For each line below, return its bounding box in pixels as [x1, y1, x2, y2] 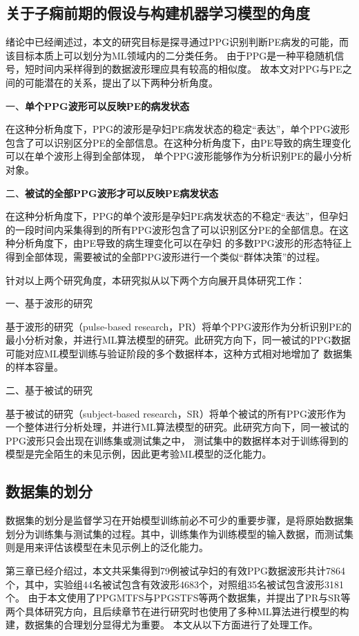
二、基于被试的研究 [6, 383, 93, 397]
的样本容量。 [6, 359, 64, 374]
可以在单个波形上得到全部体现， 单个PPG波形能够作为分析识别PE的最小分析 [6, 149, 352, 163]
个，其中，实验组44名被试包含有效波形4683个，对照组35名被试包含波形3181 [6, 577, 344, 591]
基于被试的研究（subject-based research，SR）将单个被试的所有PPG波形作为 [6, 406, 346, 420]
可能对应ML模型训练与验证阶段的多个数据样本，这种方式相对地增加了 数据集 [6, 346, 353, 360]
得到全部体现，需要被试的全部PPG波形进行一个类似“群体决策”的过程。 [6, 249, 326, 263]
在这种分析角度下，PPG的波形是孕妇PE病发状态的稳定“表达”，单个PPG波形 [6, 122, 350, 136]
